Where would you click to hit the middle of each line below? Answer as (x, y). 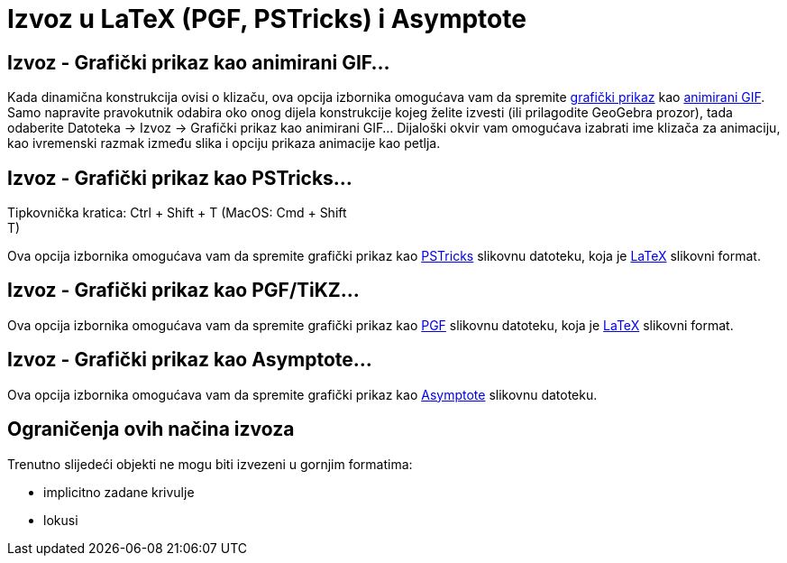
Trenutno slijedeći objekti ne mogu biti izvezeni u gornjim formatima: (210, 464)
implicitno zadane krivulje (119, 492)
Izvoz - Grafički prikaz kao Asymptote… (190, 360)
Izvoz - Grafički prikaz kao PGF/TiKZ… (183, 291)
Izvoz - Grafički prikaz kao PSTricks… (180, 178)
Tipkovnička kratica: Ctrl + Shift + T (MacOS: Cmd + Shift (177, 213)
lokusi (61, 520)
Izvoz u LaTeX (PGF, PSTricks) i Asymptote (267, 19)
